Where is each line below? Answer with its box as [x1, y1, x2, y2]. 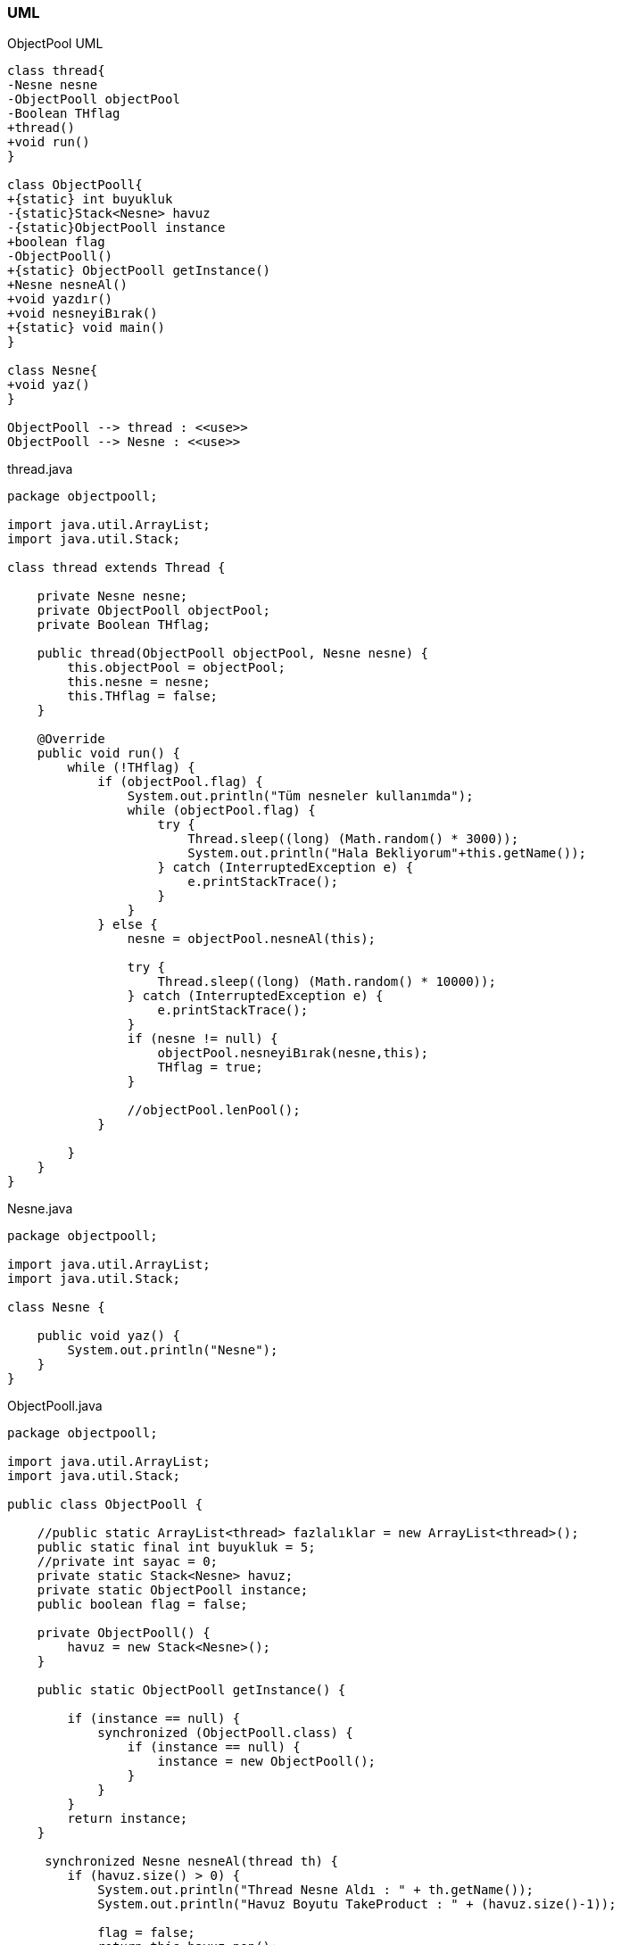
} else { [97, 917, 158, 932]
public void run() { [37, 746, 180, 761]
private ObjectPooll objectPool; [37, 603, 271, 618]
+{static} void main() [7, 320, 166, 335]
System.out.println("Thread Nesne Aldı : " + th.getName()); [97, 1883, 534, 1898]
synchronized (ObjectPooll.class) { [97, 1726, 353, 1741]
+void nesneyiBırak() [7, 306, 158, 321]
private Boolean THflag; [37, 617, 211, 633]
